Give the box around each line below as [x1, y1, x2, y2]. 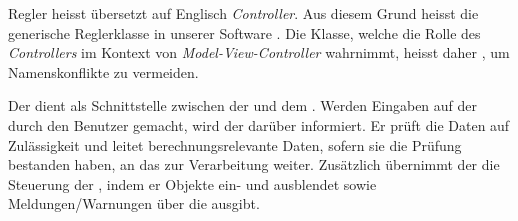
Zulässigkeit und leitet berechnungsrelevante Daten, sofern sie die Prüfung [8, 134, 462, 155]
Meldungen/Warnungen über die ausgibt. [8, 193, 260, 214]
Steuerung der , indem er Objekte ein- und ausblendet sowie [8, 173, 377, 194]
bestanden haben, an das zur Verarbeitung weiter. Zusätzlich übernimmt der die [8, 154, 500, 175]
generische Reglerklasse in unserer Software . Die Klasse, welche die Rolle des [8, 22, 481, 43]
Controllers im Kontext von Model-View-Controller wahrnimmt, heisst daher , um [8, 42, 510, 63]
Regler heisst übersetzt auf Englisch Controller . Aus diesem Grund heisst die [8, 3, 479, 23]
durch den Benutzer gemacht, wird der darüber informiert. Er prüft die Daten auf [8, 114, 510, 135]
